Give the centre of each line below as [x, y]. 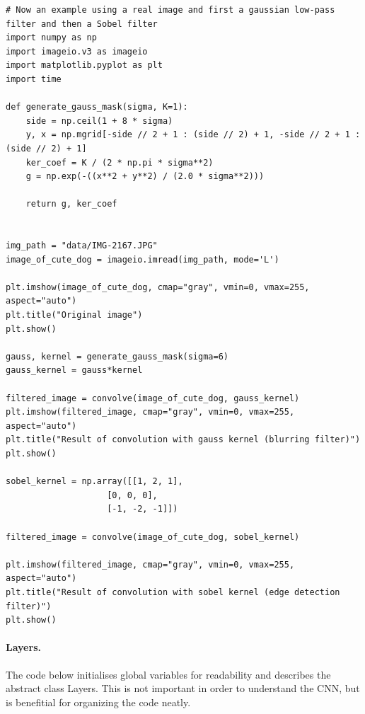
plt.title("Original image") [74, 315]
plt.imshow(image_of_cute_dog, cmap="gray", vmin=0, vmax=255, [158, 287]
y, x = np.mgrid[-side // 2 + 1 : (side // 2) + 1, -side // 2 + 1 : [193, 135]
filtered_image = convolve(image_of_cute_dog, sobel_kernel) [153, 537]
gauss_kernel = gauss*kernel [74, 370]
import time [34, 79]
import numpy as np [51, 38]
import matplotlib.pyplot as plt [84, 65]
